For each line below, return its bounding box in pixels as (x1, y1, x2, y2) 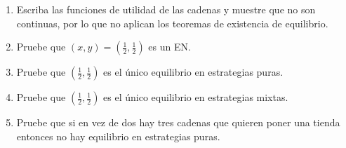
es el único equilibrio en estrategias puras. (103, 65, 284, 79)
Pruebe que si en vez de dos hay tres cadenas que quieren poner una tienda (16, 115, 340, 130)
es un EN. (148, 39, 191, 54)
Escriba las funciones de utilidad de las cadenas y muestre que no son (16, 2, 316, 16)
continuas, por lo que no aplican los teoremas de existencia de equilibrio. (16, 15, 328, 30)
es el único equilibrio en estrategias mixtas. (103, 90, 288, 105)
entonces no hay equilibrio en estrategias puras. (16, 128, 220, 143)
